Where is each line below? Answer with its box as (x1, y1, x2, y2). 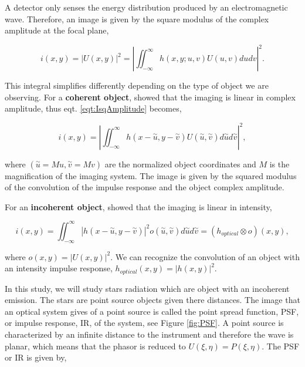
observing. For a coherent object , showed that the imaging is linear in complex (5, 90, 296, 103)
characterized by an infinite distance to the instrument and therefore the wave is (5, 328, 294, 341)
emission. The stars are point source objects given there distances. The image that (5, 294, 300, 306)
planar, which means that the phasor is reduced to (5, 339, 186, 352)
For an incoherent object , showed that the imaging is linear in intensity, (5, 200, 272, 213)
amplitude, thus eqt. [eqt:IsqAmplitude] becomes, (5, 102, 182, 115)
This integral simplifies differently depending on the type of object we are (5, 79, 269, 92)
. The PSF (262, 339, 300, 352)
